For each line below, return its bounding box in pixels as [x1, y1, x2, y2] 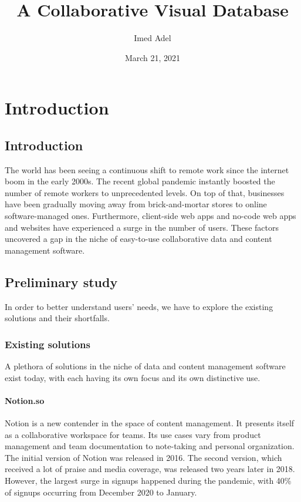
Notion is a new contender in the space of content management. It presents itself [5, 417, 295, 429]
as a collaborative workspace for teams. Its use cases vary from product [5, 428, 261, 440]
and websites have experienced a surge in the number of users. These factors [5, 221, 279, 233]
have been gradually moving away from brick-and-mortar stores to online [5, 198, 267, 210]
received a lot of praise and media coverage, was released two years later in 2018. [5, 463, 295, 475]
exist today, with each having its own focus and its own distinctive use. [5, 371, 261, 383]
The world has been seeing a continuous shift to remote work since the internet [5, 163, 289, 176]
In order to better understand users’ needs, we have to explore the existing [5, 300, 273, 312]
